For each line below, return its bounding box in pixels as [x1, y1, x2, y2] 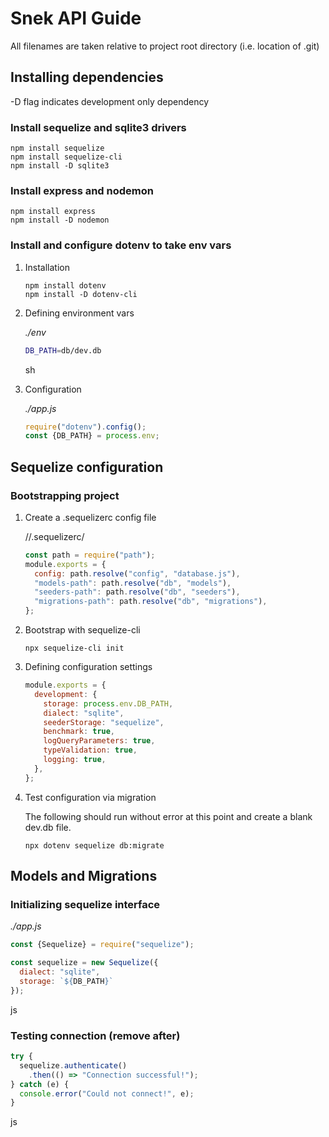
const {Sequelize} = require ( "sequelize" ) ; [10, 940, 195, 950]
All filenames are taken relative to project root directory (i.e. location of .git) [10, 40, 320, 52]
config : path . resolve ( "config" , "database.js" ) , [34, 568, 241, 579]
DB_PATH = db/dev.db [24, 345, 102, 356]
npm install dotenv [24, 280, 107, 291]
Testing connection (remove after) [10, 1028, 181, 1042]
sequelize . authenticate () [19, 1060, 128, 1071]
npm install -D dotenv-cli [24, 289, 138, 299]
